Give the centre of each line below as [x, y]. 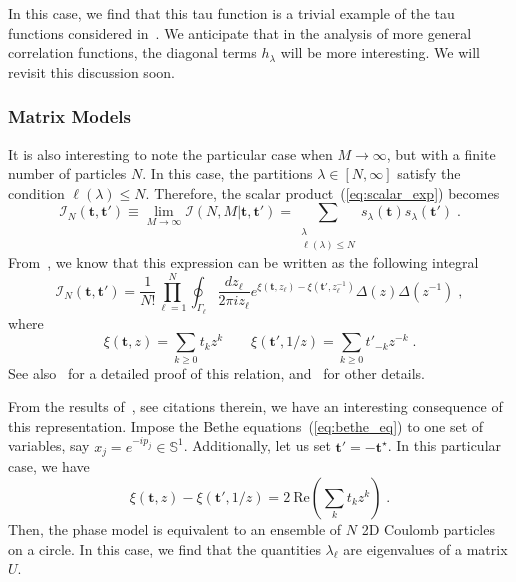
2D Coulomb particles [428, 528]
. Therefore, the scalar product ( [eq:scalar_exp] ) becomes [322, 192]
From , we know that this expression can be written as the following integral [243, 262]
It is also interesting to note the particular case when [170, 153]
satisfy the [429, 173]
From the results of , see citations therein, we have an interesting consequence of [255, 406]
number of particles [67, 173]
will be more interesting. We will [380, 52]
